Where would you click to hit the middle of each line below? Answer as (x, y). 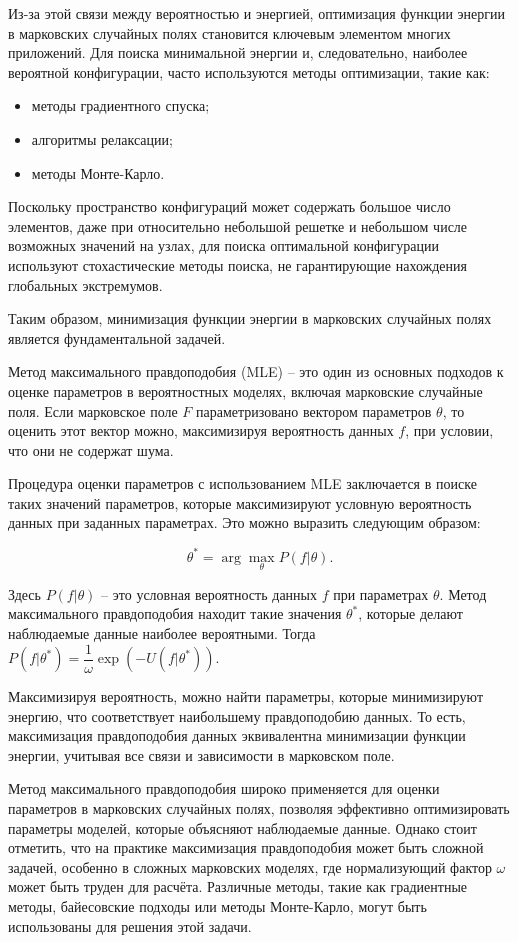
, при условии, (449, 430)
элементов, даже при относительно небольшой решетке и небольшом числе (238, 225)
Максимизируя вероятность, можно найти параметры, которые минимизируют (245, 696)
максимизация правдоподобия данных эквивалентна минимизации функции (237, 735)
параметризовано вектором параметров (313, 410)
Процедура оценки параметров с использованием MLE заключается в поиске (242, 483)
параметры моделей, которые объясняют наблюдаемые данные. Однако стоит (242, 827)
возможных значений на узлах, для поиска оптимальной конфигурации (223, 245)
